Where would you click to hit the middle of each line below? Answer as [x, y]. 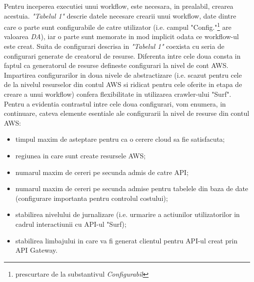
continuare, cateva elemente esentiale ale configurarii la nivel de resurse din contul [127, 113]
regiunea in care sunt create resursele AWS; [80, 155]
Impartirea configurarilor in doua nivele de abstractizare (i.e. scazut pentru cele [123, 75]
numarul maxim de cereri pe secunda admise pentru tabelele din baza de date [132, 188]
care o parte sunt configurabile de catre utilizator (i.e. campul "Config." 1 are [118, 26]
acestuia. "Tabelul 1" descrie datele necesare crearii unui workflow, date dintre [120, 15]
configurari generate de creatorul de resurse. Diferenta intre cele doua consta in [122, 55]
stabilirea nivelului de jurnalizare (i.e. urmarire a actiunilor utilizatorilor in [127, 214]
